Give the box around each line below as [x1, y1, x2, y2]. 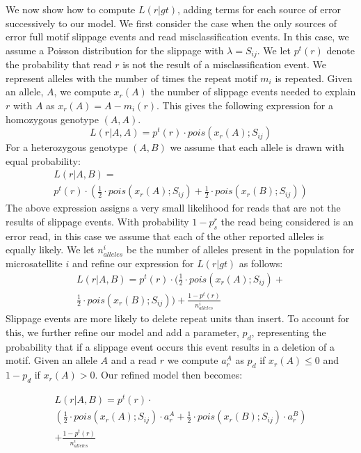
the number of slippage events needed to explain [150, 84, 356, 99]
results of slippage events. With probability [6, 214, 189, 229]
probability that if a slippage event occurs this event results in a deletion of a [6, 339, 335, 353]
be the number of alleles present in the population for [126, 242, 355, 257]
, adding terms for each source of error [177, 2, 341, 16]
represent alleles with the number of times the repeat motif [6, 70, 257, 85]
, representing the [251, 325, 326, 340]
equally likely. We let [6, 242, 95, 257]
